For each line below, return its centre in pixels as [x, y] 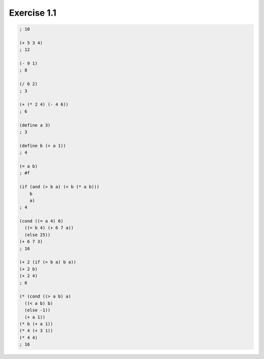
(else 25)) [38, 235]
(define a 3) [35, 125]
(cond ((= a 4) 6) [41, 221]
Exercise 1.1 [33, 13]
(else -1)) [38, 310]
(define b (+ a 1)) [43, 145]
